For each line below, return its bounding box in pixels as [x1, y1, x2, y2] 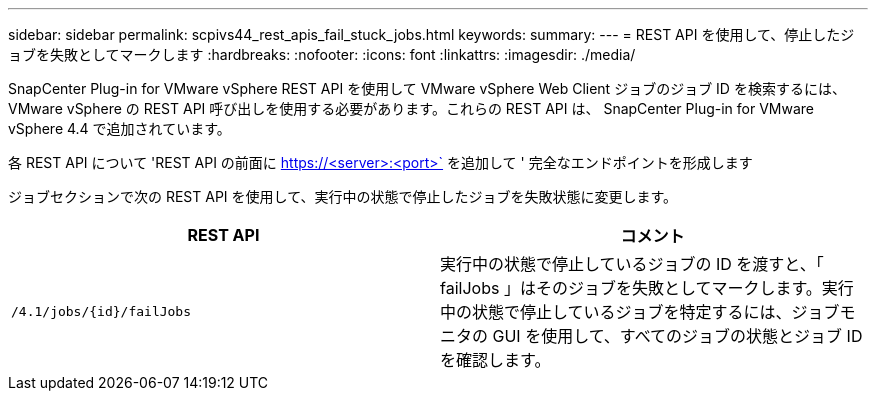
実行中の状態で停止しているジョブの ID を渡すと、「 [440, 254, 824, 274]
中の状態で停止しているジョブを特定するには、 [440, 302, 792, 322]
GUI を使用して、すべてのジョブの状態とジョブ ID [492, 326, 863, 346]
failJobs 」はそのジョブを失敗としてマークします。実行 [440, 278, 854, 298]
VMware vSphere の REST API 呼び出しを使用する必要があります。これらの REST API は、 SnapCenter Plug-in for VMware [8, 100, 814, 117]
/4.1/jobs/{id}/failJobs [11, 303, 192, 319]
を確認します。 [440, 350, 551, 370]
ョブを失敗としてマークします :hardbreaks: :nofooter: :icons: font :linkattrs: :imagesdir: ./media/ [8, 46, 636, 63]
